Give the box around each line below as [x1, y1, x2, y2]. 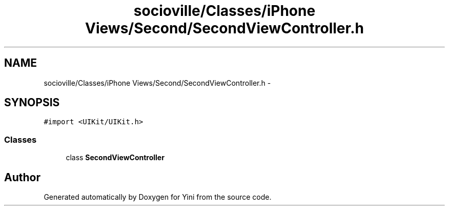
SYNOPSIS [4, 96, 60, 109]
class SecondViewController [66, 153, 165, 162]
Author [4, 170, 40, 184]
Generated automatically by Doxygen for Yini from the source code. [44, 193, 272, 202]
